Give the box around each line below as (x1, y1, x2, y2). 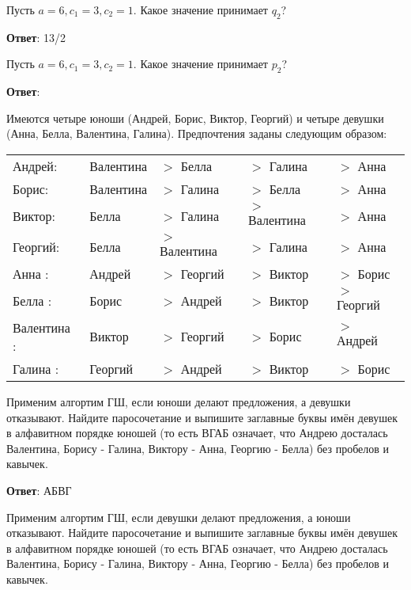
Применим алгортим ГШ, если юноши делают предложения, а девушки (6, 393, 351, 409)
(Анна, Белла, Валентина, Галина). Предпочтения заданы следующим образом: (6, 125, 387, 142)
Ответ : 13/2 (6, 29, 66, 45)
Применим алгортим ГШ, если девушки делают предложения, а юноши (6, 508, 351, 525)
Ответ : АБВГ (6, 482, 72, 498)
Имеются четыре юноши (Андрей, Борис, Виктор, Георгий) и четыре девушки (6, 109, 384, 126)
